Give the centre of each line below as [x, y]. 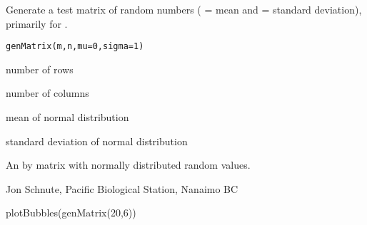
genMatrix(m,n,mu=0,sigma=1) [75, 47]
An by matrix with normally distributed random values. [128, 165]
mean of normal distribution [67, 117]
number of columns [47, 93]
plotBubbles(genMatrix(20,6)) [71, 213]
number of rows [40, 69]
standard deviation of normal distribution [97, 141]
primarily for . [37, 23]
